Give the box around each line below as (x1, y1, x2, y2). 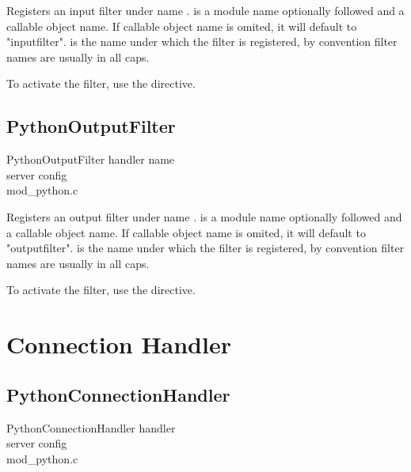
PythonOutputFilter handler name (6, 151, 175, 168)
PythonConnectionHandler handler (6, 419, 176, 436)
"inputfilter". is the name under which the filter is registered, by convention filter (6, 33, 398, 50)
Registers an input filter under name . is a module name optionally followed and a (6, 2, 405, 18)
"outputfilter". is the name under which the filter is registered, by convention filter (6, 240, 405, 256)
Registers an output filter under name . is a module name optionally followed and (6, 208, 402, 225)
